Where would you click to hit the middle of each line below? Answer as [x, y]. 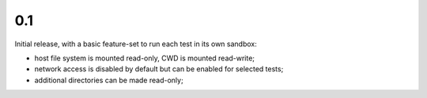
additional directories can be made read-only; [109, 80]
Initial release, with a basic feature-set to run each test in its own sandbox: [136, 44]
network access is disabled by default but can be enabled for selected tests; [159, 69]
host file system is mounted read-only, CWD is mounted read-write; [145, 58]
